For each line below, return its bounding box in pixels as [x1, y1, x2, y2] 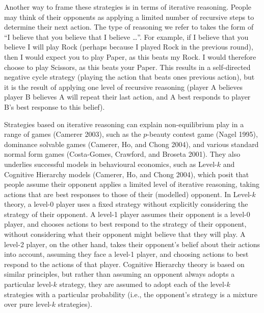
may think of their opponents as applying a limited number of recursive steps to [4, 11, 254, 22]
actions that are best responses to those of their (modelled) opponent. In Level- [4, 188, 252, 199]
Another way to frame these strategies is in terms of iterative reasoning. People [4, 2, 252, 12]
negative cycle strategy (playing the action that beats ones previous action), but [4, 71, 255, 82]
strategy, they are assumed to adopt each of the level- [59, 279, 227, 290]
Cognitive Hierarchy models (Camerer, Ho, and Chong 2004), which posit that [4, 168, 249, 179]
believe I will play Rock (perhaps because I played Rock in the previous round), [4, 41, 253, 52]
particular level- [4, 279, 54, 290]
